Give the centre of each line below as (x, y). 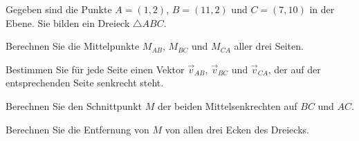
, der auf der (294, 69)
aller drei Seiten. (269, 46)
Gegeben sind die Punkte (59, 9)
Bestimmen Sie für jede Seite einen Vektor (95, 69)
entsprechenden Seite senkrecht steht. (85, 83)
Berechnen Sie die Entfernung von (77, 129)
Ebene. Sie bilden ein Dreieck (68, 22)
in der (322, 9)
